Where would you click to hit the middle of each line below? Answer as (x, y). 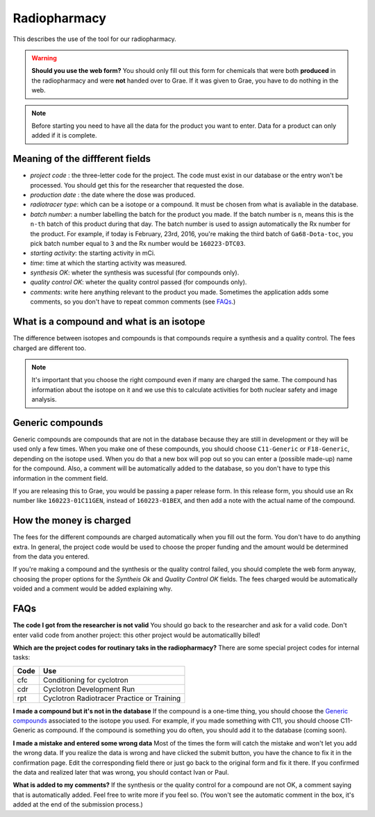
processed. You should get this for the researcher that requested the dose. (137, 185)
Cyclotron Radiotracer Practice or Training (112, 698)
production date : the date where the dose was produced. (113, 195)
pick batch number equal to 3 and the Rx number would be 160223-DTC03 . (138, 243)
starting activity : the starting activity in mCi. (93, 253)
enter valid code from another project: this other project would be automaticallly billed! (136, 635)
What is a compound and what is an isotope (109, 322)
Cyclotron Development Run (89, 689)
